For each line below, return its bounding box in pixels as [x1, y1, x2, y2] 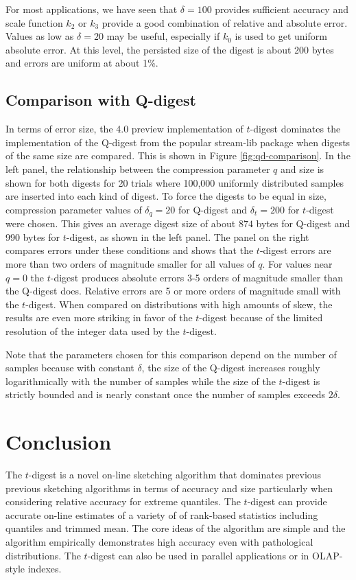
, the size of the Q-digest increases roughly [141, 360, 320, 375]
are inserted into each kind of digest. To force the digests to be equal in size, [5, 189, 327, 203]
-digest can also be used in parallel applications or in [87, 548, 309, 562]
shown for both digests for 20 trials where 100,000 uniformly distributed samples [5, 175, 344, 189]
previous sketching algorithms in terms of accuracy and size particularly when [5, 480, 333, 495]
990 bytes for [5, 229, 60, 244]
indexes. [27, 561, 62, 576]
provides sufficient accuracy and [215, 2, 348, 16]
